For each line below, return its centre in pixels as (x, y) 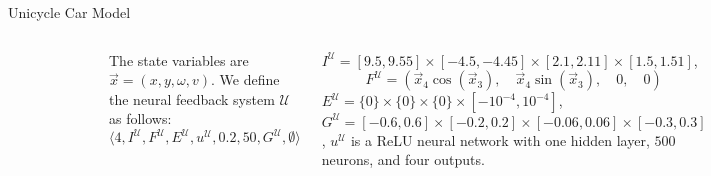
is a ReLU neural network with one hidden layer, (500, 139)
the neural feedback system (192, 98)
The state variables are (179, 59)
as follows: (140, 118)
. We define (245, 79)
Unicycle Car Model (69, 12)
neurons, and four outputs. (403, 159)
